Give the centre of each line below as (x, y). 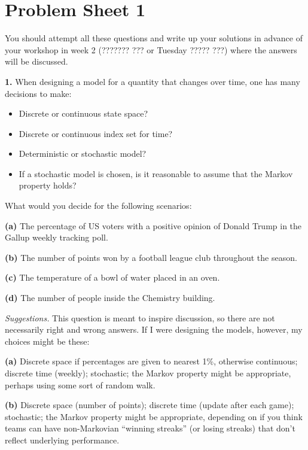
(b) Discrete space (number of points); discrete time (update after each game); (150, 405)
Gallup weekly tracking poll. (57, 237)
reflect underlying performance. (62, 440)
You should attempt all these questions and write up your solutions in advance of (154, 38)
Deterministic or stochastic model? (83, 153)
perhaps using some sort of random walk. (80, 384)
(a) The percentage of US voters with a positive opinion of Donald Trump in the (153, 225)
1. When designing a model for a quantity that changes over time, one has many (153, 81)
